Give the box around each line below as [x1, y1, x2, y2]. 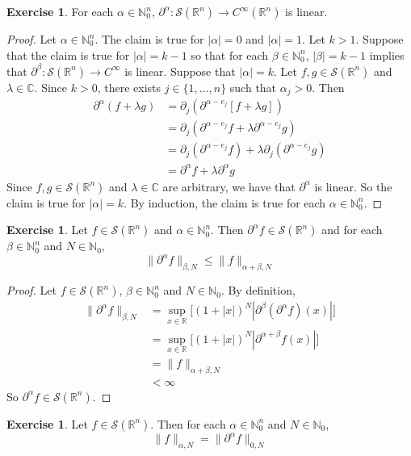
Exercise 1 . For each [6, 3, 114, 19]
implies [369, 46, 405, 63]
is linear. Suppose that [124, 62, 236, 79]
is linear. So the [314, 178, 392, 195]
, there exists [97, 78, 161, 95]
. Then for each [150, 415, 226, 432]
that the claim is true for [6, 46, 130, 63]
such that [229, 78, 277, 95]
